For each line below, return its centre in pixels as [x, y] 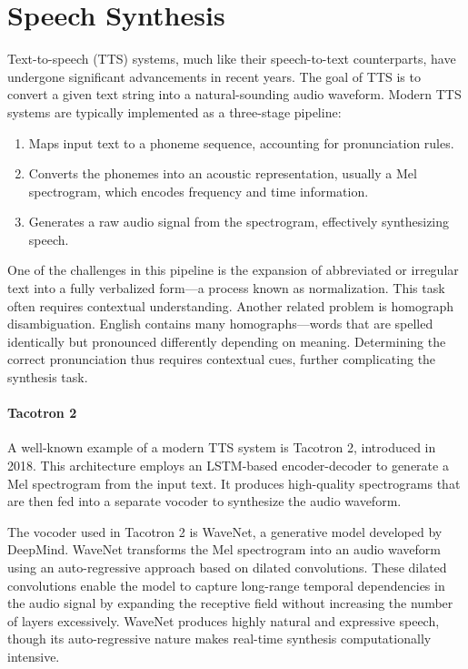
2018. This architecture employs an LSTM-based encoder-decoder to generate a [228, 466]
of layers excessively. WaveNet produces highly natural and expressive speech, [224, 620]
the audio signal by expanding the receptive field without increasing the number [230, 603]
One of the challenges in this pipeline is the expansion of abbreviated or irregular [233, 270]
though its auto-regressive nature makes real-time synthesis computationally [219, 639]
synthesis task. [48, 377]
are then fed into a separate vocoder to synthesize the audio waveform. [204, 501]
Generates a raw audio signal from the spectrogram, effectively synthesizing [239, 222]
